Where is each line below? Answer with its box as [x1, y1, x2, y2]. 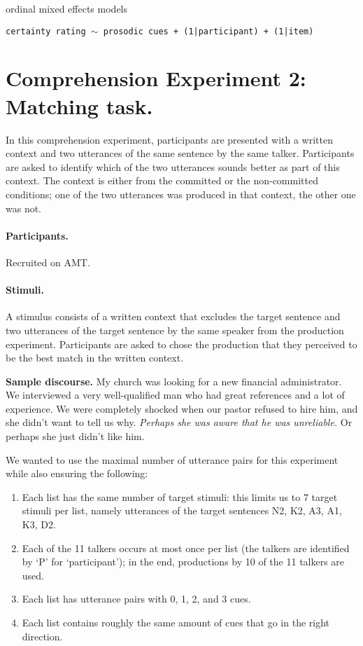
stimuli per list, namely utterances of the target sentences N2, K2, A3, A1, [22, 503, 342, 518]
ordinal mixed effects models [6, 1, 128, 15]
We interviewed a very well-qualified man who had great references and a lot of [6, 387, 345, 402]
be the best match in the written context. [6, 350, 184, 365]
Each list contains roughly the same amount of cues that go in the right [22, 615, 330, 629]
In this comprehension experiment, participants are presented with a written [6, 132, 333, 146]
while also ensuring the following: [6, 466, 148, 481]
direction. [22, 628, 63, 643]
